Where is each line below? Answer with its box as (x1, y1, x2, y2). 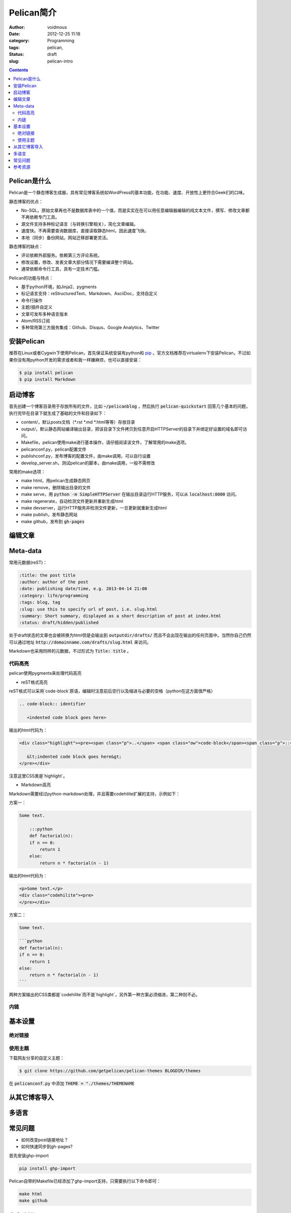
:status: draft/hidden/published (19, 620, 99, 625)
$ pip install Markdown (19, 377, 76, 382)
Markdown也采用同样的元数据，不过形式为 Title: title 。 (9, 648, 131, 654)
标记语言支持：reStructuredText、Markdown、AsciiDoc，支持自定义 (21, 291, 158, 296)
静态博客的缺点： (9, 244, 43, 249)
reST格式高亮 (21, 679, 48, 685)
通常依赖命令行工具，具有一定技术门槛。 (21, 266, 102, 272)
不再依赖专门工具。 (21, 214, 60, 220)
